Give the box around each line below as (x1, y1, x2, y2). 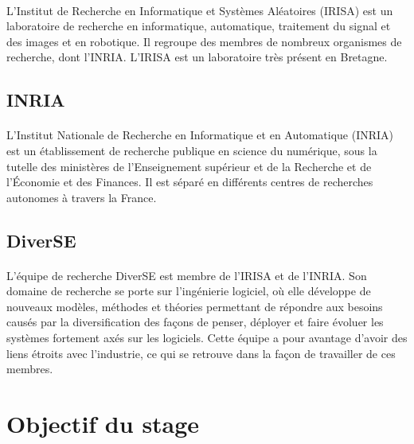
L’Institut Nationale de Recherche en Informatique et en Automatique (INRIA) (6, 127, 394, 143)
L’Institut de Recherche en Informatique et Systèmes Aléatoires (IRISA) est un (6, 2, 393, 18)
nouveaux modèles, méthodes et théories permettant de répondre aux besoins (6, 298, 383, 314)
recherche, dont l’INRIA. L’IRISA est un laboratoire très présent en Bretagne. (6, 49, 388, 65)
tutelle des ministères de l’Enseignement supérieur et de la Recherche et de (6, 158, 372, 174)
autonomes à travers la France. (6, 189, 157, 205)
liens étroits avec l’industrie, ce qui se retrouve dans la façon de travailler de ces (6, 345, 396, 361)
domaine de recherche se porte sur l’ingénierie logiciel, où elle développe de (6, 282, 371, 299)
